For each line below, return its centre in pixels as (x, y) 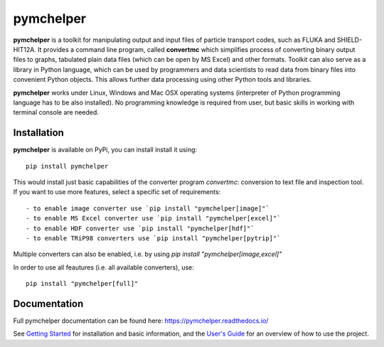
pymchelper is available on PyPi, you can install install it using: (105, 150)
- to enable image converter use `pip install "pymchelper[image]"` (148, 208)
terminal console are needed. (56, 112)
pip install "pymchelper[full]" (82, 284)
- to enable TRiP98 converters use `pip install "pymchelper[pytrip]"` (153, 238)
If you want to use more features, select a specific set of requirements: (117, 192)
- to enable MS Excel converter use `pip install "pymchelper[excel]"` (153, 218)
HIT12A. (25, 49)
